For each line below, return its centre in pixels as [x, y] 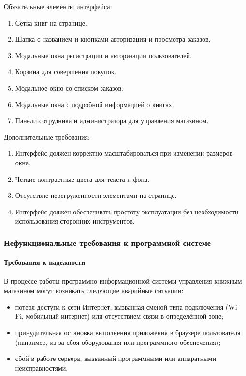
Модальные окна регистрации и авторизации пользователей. [103, 55]
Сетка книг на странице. [51, 23]
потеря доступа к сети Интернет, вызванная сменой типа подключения [119, 306]
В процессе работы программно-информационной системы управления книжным [123, 281]
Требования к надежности [45, 262]
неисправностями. [42, 368]
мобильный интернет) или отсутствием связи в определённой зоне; [125, 316]
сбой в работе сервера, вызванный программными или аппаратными [116, 358]
